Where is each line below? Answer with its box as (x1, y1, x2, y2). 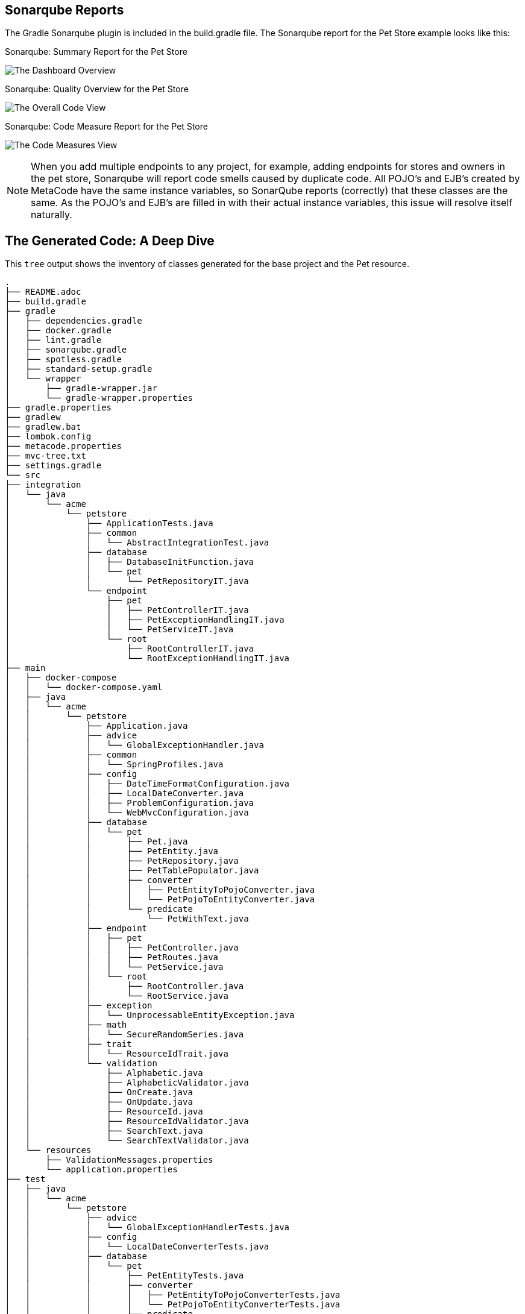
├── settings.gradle (5, 461, 102, 471)
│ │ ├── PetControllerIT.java (5, 605, 249, 615)
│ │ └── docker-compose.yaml (5, 682, 163, 693)
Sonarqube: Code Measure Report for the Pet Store (5, 121, 208, 132)
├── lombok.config (5, 432, 92, 442)
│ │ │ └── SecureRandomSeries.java (5, 1030, 244, 1040)
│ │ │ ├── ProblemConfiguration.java (5, 798, 254, 808)
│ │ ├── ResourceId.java (5, 1107, 203, 1117)
